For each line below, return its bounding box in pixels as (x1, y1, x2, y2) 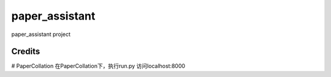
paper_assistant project (11, 31, 70, 38)
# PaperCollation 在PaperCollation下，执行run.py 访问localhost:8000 (11, 62, 186, 70)
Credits (11, 46, 40, 57)
